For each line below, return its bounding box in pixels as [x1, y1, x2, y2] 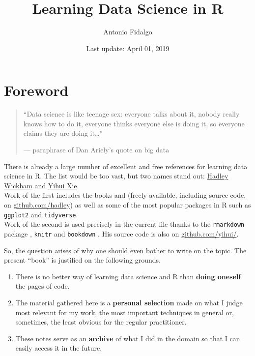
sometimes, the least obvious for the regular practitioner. [15, 317, 187, 327]
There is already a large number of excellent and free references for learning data [4, 161, 248, 171]
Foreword [4, 80, 69, 100]
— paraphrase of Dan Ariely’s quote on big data [23, 145, 170, 155]
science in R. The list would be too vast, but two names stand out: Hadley [4, 171, 228, 181]
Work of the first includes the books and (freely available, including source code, [4, 190, 246, 200]
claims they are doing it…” [23, 128, 103, 138]
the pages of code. [15, 281, 70, 291]
